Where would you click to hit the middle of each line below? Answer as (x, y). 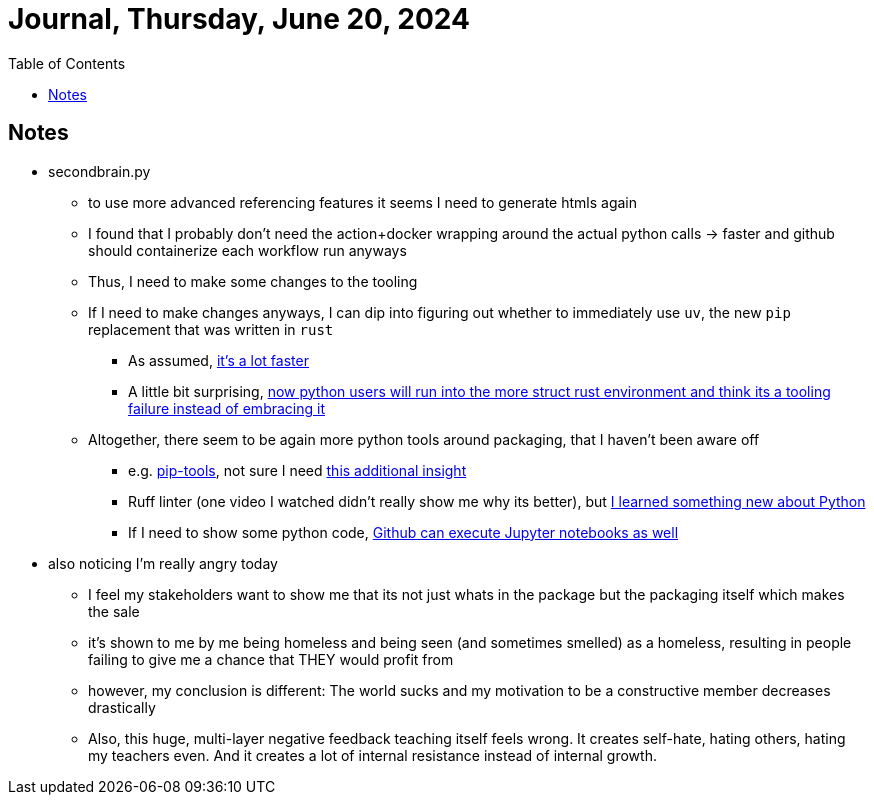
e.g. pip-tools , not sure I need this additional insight (297, 470)
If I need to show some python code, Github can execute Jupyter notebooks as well (403, 532)
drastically (122, 707)
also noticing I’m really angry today (163, 563)
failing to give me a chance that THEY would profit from (271, 659)
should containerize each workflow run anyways (247, 250)
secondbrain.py (99, 171)
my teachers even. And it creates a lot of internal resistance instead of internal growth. (372, 755)
